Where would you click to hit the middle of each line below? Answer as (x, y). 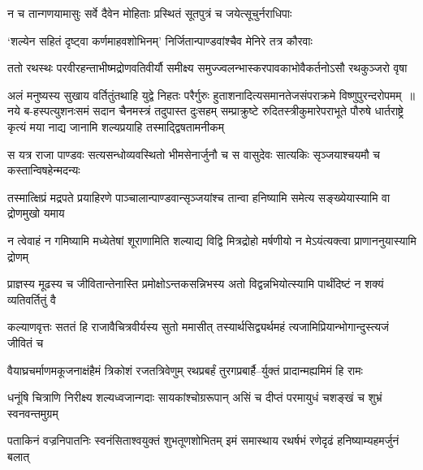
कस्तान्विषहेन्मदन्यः (44, 170)
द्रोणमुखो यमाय (36, 213)
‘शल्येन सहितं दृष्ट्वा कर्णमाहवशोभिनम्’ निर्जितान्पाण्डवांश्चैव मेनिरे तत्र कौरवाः (160, 40)
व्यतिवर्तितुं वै (32, 299)
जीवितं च (26, 342)
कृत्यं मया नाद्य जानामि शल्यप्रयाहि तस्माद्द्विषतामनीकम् (116, 126)
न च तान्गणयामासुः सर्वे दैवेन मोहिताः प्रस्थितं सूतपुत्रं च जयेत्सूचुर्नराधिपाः (150, 13)
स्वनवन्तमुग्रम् (33, 413)
